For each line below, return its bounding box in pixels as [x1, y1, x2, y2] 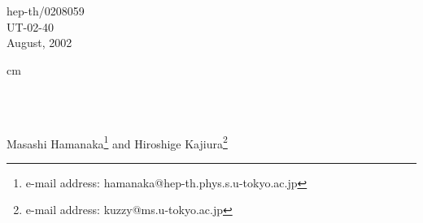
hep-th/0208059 [7, 2, 85, 19]
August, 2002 [7, 34, 72, 51]
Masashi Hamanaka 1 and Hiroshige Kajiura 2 [7, 132, 228, 152]
